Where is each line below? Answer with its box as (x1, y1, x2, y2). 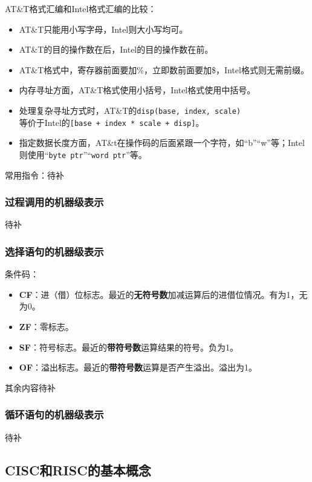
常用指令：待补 (5, 168, 64, 181)
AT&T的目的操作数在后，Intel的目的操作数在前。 (19, 43, 213, 56)
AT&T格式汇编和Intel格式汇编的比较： (5, 2, 157, 15)
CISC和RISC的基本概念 (5, 460, 151, 479)
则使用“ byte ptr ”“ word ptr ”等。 (19, 148, 147, 160)
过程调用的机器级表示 (5, 194, 104, 210)
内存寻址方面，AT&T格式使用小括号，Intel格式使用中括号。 (19, 84, 256, 96)
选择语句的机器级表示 (5, 243, 104, 259)
